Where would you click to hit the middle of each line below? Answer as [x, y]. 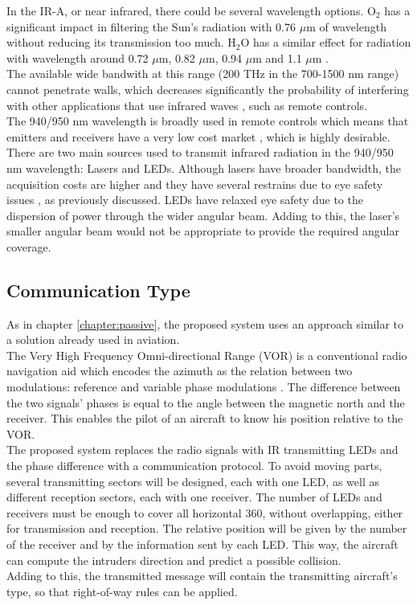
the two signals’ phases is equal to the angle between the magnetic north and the [206, 402]
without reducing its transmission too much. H [121, 42]
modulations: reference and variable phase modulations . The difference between [204, 387]
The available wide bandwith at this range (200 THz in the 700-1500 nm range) [203, 74]
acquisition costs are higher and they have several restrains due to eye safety [195, 184]
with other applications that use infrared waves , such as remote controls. [187, 105]
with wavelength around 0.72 [78, 57]
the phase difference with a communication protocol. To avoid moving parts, [194, 466]
